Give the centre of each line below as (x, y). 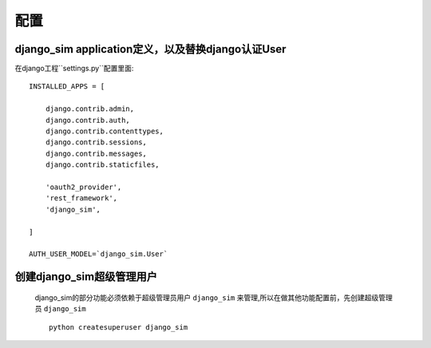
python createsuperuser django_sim (119, 327)
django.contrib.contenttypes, (104, 131)
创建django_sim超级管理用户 (86, 277)
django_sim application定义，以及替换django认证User (150, 49)
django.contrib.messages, (96, 153)
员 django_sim (61, 309)
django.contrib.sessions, (96, 142)
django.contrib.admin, (90, 109)
